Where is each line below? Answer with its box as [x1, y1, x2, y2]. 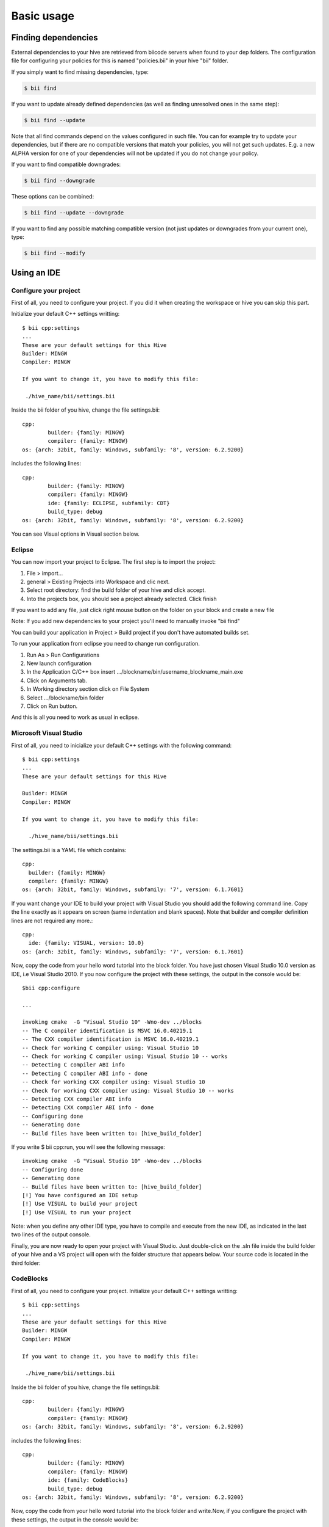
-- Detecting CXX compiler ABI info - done [22, 1104, 154, 1111]
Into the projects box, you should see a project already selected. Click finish [26, 595, 218, 602]
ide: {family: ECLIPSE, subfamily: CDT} [48, 500, 170, 506]
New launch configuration [26, 660, 91, 667]
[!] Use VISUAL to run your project [22, 1209, 132, 1215]
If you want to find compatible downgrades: [11, 161, 121, 168]
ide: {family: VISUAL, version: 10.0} [28, 939, 144, 947]
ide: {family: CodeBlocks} [48, 1477, 129, 1484]
